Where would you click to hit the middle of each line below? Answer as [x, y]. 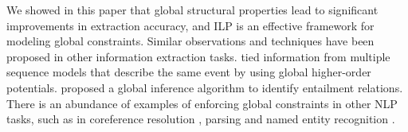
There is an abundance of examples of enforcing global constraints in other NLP [202, 103]
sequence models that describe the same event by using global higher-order [189, 72]
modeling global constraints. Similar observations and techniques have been [190, 41]
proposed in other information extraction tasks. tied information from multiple [198, 56]
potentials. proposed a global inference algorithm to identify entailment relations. [205, 87]
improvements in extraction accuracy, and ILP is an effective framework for [190, 25]
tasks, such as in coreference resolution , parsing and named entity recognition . [201, 119]
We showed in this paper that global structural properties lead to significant [192, 10]
